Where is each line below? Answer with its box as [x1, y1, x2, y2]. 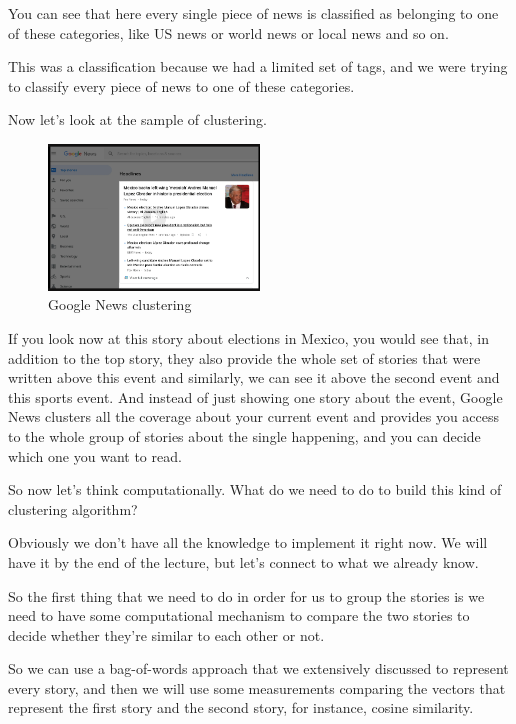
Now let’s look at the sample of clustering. [8, 109, 267, 130]
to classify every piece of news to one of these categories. [8, 75, 355, 96]
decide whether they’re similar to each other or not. [8, 624, 325, 645]
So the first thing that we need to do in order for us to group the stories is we [8, 585, 485, 606]
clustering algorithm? [8, 498, 138, 519]
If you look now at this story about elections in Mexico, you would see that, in [8, 327, 490, 348]
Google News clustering [48, 294, 192, 315]
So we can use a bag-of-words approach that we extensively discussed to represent [8, 658, 509, 679]
